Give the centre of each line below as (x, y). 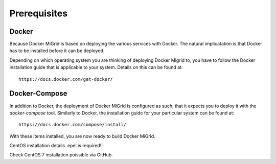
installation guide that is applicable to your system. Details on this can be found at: (96, 67)
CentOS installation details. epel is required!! (56, 146)
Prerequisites (39, 13)
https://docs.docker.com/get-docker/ (66, 79)
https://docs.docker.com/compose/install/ (73, 125)
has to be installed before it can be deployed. (57, 51)
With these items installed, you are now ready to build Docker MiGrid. (82, 136)
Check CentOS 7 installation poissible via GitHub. (61, 155)
